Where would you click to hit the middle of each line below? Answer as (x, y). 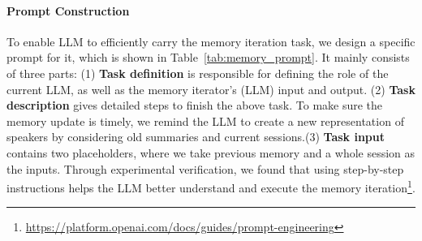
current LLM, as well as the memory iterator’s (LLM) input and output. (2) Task (211, 89)
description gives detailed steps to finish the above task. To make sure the (195, 105)
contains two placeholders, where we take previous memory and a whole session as (211, 152)
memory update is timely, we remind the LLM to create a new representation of (205, 120)
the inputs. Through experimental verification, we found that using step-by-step (205, 168)
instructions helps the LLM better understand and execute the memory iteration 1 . (211, 186)
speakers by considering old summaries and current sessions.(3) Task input (196, 137)
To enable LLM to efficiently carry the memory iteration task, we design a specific (211, 41)
